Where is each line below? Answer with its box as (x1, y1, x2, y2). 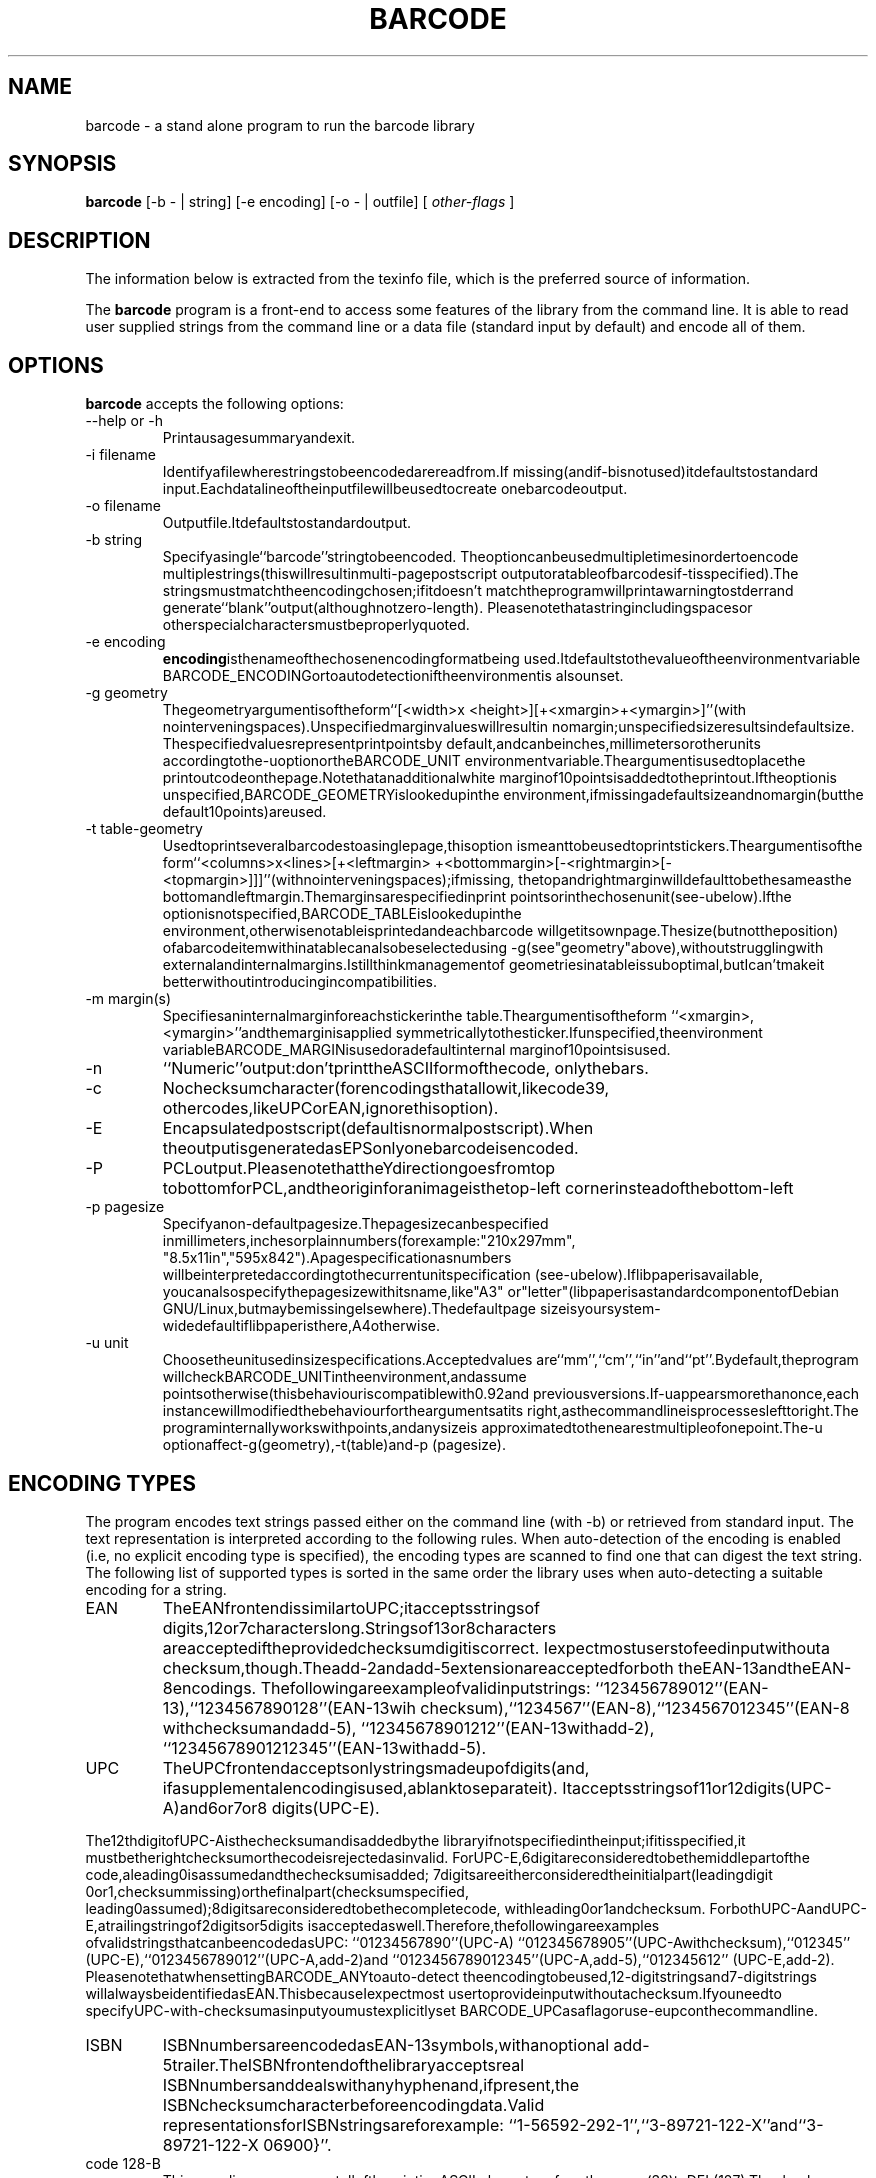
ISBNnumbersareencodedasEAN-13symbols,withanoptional (162, 2034, 610, 2055)
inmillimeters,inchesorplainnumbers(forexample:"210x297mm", (162, 1232, 576, 1250)
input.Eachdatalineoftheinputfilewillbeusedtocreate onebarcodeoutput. (162, 480, 628, 498)
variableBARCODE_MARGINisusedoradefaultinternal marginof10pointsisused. (162, 1041, 671, 1059)
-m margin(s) (85, 990, 172, 1008)
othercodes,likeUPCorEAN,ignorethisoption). (162, 1098, 499, 1119)
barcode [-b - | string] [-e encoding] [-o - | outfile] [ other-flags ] (85, 193, 515, 211)
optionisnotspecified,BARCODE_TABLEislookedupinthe (162, 905, 522, 923)
